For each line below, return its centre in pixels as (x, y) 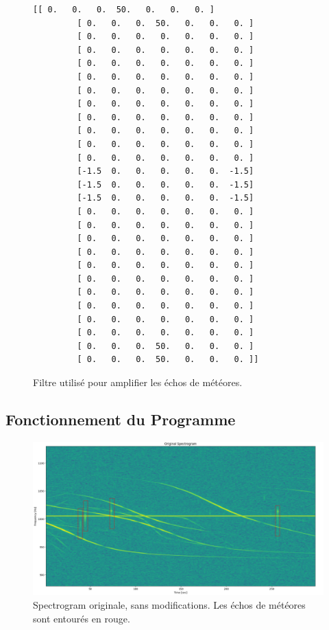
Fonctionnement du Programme (121, 419)
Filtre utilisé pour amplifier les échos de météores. (138, 382)
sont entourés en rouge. (82, 618)
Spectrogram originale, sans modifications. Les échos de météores (169, 605)
